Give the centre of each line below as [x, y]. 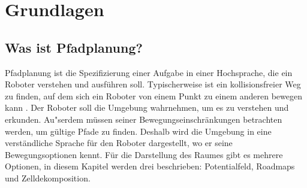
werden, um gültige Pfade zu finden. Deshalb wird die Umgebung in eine [138, 131]
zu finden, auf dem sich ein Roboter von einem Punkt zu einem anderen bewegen [153, 95]
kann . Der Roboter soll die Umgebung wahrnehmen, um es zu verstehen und [147, 107]
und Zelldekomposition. [48, 178]
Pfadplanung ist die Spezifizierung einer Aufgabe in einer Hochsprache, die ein [149, 72]
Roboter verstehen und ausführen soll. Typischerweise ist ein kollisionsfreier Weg [153, 84]
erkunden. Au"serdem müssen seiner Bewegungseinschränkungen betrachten [144, 119]
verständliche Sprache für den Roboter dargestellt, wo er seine [119, 143]
